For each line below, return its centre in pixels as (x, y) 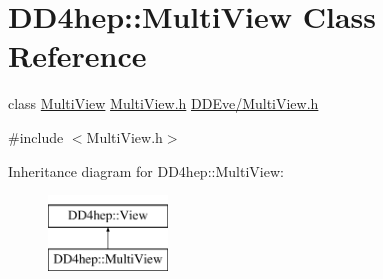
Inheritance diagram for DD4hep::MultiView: (146, 170)
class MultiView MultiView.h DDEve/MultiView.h (163, 103)
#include (36, 136)
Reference (77, 55)
